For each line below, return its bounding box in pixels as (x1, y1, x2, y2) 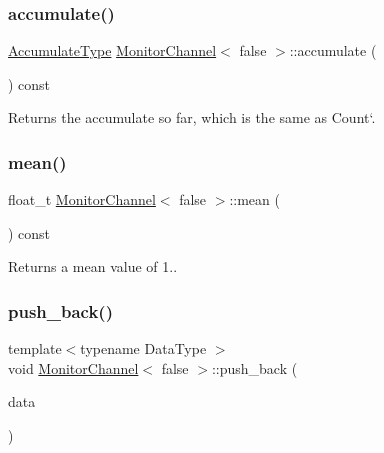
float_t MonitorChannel (8, 189, 156, 210)
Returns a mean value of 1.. (8, 256, 178, 277)
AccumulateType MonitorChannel (8, 40, 217, 61)
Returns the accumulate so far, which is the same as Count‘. (8, 107, 376, 128)
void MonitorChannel (8, 357, 139, 378)
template (8, 338, 62, 359)
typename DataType (80, 338, 207, 359)
